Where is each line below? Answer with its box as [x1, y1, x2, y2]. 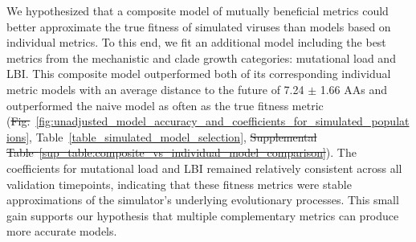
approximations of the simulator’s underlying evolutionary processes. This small [6, 191, 399, 208]
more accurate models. [6, 223, 117, 240]
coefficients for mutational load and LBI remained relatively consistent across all [6, 159, 402, 176]
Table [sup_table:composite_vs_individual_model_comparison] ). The [6, 144, 357, 161]
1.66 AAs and [320, 80, 388, 97]
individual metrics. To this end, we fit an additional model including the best [6, 34, 386, 51]
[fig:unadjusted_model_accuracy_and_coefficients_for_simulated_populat [35, 113, 410, 129]
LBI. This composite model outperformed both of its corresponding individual [6, 65, 391, 82]
